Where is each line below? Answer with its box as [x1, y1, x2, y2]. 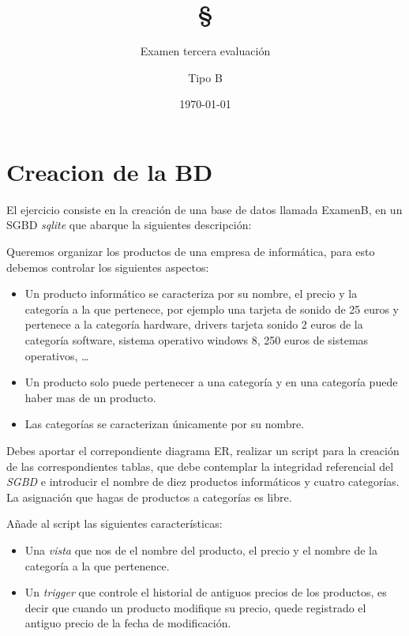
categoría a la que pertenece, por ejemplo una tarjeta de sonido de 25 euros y [24, 300, 400, 317]
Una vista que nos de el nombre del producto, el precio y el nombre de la [24, 541, 377, 558]
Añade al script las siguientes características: [6, 515, 223, 532]
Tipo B [188, 69, 223, 85]
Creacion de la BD [6, 155, 213, 187]
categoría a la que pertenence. [24, 557, 170, 574]
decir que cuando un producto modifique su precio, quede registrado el [24, 599, 366, 615]
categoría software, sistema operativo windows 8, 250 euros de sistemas [24, 332, 369, 348]
